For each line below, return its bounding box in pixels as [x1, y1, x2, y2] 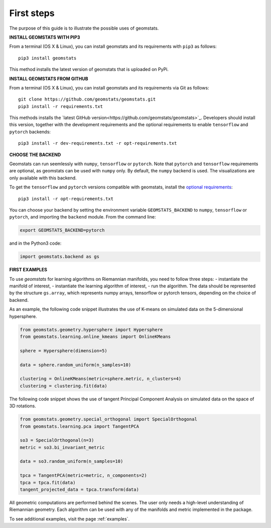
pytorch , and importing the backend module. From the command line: [9, 214, 156, 220]
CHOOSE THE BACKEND [9, 151, 61, 158]
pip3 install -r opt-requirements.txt [18, 196, 114, 201]
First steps [9, 8, 55, 19]
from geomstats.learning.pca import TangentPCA [20, 424, 139, 429]
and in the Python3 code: [9, 240, 62, 246]
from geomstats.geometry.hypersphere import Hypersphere [20, 327, 163, 333]
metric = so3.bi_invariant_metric [20, 445, 105, 450]
